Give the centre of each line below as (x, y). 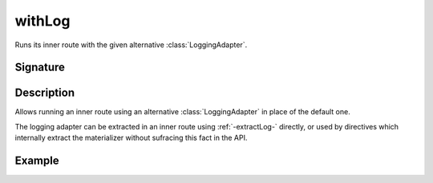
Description (45, 93)
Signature (40, 68)
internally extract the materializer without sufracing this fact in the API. (131, 138)
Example (37, 161)
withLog (42, 21)
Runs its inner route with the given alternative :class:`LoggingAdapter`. (131, 45)
